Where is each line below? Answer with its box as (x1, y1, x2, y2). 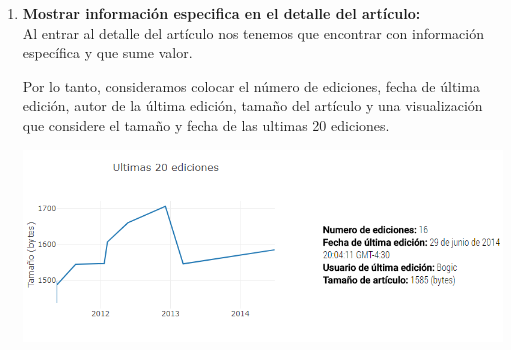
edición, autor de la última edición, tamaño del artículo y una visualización (22, 95, 483, 116)
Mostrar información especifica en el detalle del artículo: (22, 3, 421, 23)
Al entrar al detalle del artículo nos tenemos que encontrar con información (22, 22, 485, 43)
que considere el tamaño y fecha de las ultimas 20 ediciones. (22, 114, 390, 135)
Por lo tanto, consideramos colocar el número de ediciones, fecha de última (22, 75, 480, 96)
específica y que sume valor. (22, 42, 193, 63)
